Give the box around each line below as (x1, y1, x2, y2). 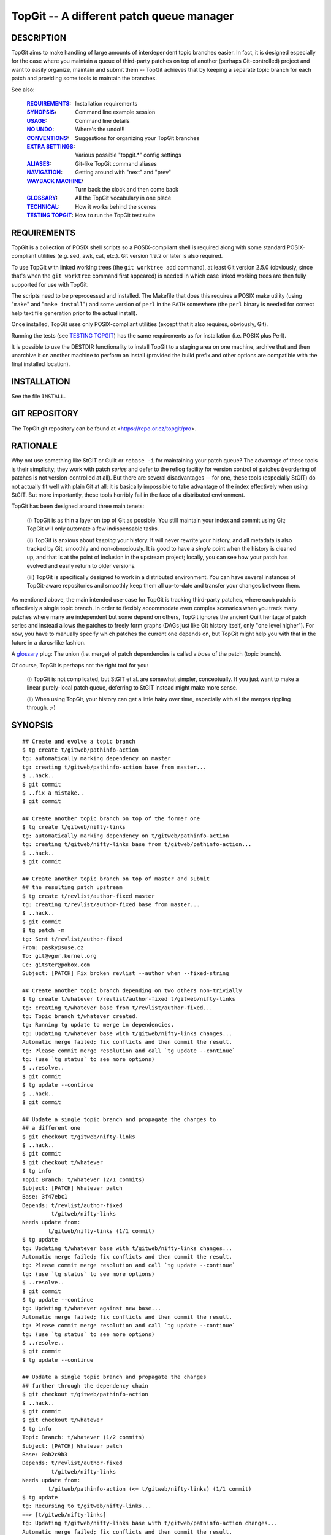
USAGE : (26, 117, 47, 124)
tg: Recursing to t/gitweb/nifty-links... (22, 1502, 152, 1510)
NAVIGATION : (26, 169, 63, 176)
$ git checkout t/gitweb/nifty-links (22, 1133, 136, 1140)
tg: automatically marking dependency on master (22, 755, 171, 762)
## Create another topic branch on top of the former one (22, 815, 200, 822)
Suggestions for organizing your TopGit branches (75, 134, 200, 141)
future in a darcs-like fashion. (11, 639, 86, 646)
